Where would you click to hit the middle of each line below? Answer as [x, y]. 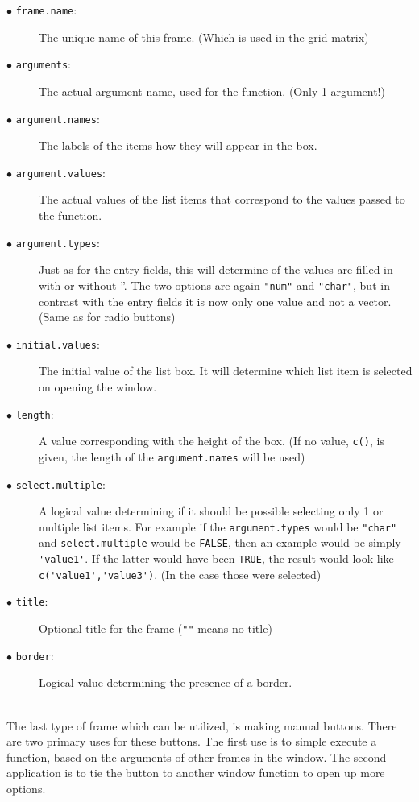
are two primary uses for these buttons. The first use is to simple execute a [192, 741]
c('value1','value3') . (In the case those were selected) [180, 574]
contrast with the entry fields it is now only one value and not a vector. [215, 301]
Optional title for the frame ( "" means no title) [156, 628]
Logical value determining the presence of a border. [166, 682]
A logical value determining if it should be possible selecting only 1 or [211, 511]
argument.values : [60, 172]
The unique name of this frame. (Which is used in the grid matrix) [204, 37]
